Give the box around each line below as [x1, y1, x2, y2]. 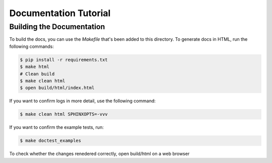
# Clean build [20, 71, 55, 76]
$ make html [20, 64, 50, 70]
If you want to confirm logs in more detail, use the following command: [9, 98, 156, 104]
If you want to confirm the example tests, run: [9, 124, 104, 130]
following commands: [9, 43, 54, 49]
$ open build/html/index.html [20, 85, 95, 91]
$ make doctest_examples [20, 138, 82, 143]
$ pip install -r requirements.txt [20, 57, 108, 62]
